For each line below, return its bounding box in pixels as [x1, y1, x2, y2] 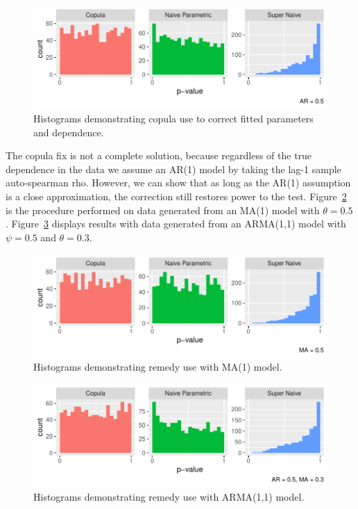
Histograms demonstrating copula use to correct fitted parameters [33, 111, 314, 125]
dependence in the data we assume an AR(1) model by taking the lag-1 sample [6, 161, 341, 176]
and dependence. [33, 124, 104, 139]
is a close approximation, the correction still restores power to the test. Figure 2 [6, 188, 347, 203]
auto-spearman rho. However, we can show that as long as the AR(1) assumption [6, 175, 351, 190]
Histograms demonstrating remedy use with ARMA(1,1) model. [33, 489, 305, 503]
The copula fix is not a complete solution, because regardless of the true [6, 148, 312, 163]
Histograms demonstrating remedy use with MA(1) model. [33, 359, 282, 374]
